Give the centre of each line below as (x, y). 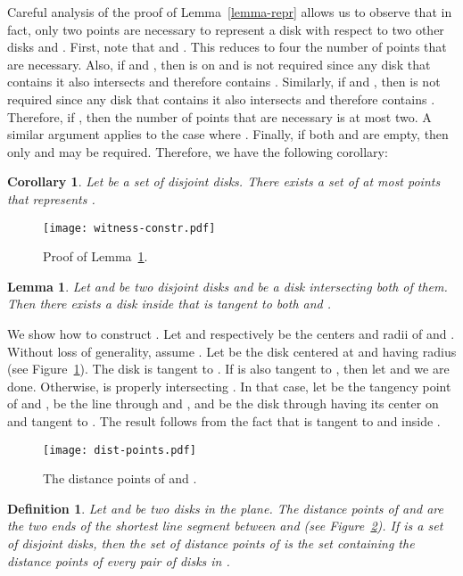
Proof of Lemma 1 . (95, 256)
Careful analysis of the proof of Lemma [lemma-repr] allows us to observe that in (230, 12)
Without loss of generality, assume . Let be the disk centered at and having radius (232, 351)
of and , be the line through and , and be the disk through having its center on (223, 403)
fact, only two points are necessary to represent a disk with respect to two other (226, 29)
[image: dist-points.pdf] (120, 450)
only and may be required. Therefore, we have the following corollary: (198, 151)
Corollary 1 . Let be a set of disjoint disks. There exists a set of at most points (224, 181)
